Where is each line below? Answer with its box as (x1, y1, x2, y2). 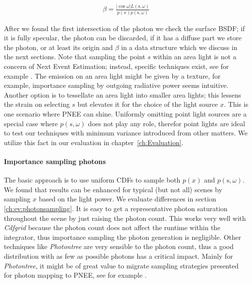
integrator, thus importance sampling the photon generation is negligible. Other (4, 232, 241, 242)
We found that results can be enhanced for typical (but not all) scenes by (4, 184, 222, 194)
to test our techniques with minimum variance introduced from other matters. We (4, 128, 248, 138)
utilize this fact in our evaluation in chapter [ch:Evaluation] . (4, 137, 184, 147)
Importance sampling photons (4, 156, 106, 166)
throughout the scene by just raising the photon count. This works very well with (4, 213, 246, 223)
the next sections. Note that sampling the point (4, 51, 146, 62)
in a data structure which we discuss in (121, 42, 237, 52)
